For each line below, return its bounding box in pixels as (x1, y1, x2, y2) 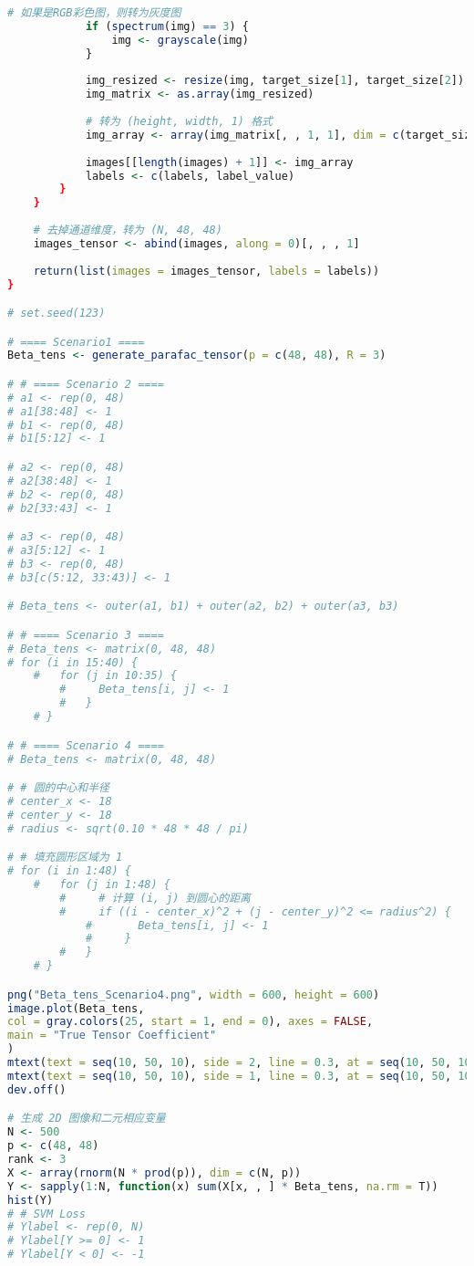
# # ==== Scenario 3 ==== (7, 628, 164, 642)
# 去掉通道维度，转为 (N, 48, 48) (33, 224, 222, 236)
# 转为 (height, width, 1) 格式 (85, 115, 273, 128)
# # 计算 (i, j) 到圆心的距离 (59, 891, 251, 905)
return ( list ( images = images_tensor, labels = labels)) (33, 264, 380, 277)
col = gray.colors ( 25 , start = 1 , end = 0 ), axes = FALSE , (7, 1015, 374, 1029)
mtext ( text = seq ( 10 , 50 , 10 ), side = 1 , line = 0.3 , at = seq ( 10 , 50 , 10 (7, 1069, 471, 1083)
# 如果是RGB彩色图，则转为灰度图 (7, 6, 181, 19)
